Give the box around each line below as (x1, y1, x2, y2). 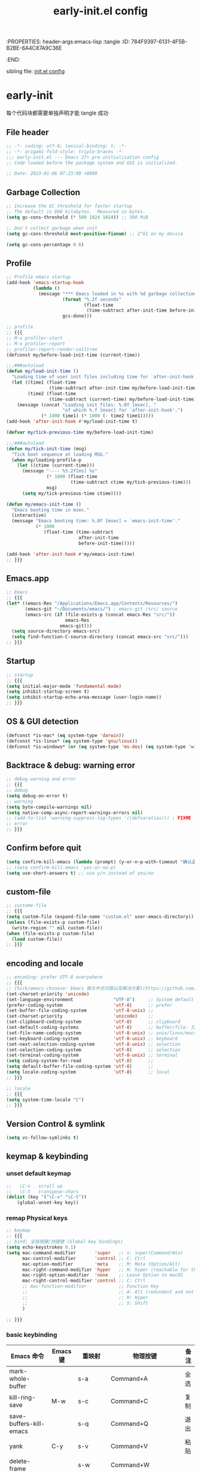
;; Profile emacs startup (6, 274, 71, 280)
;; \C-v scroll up (6, 1183, 63, 1189)
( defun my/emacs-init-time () (6, 501, 82, 507)
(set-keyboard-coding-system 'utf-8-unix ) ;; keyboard (6, 1036, 178, 1042)
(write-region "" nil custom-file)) (11, 925, 103, 931)
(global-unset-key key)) (17, 1199, 79, 1206)
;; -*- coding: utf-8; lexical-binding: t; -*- (6, 143, 127, 149)
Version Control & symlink (6, 1118, 105, 1129)
